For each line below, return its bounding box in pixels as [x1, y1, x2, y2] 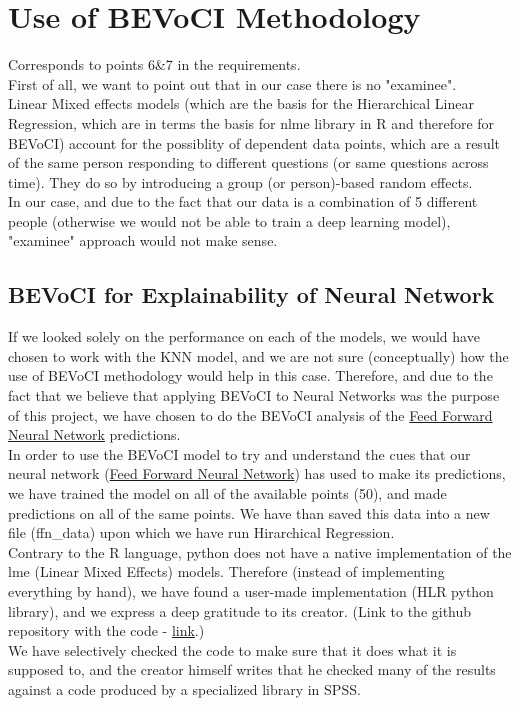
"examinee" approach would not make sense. [8, 230, 278, 251]
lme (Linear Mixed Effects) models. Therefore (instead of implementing [8, 561, 445, 582]
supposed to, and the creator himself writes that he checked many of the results [8, 659, 496, 680]
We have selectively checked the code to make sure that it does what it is [8, 639, 457, 660]
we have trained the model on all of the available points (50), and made [8, 483, 447, 504]
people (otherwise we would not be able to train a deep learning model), [8, 210, 451, 231]
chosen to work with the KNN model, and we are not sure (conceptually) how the [8, 345, 509, 366]
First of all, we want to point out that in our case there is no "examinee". [8, 73, 457, 94]
